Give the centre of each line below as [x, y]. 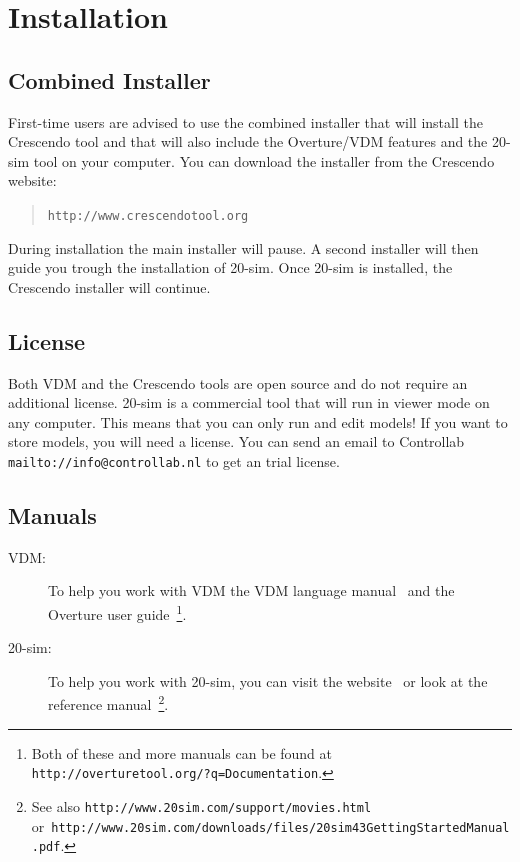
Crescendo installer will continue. [109, 286]
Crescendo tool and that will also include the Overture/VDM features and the [248, 141]
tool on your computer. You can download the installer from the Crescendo [264, 160]
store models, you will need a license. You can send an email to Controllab [236, 441]
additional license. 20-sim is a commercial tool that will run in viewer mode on [249, 402]
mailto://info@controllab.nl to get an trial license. [174, 460]
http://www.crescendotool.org [148, 215]
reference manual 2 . [108, 703]
